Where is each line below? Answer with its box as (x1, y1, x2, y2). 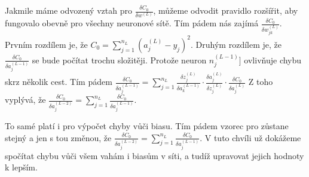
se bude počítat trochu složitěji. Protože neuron (32, 53, 207, 66)
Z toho (248, 75, 273, 88)
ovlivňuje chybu (244, 53, 302, 66)
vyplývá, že (5, 93, 46, 106)
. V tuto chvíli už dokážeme (200, 131, 301, 144)
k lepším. (5, 161, 38, 173)
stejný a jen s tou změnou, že (5, 131, 112, 144)
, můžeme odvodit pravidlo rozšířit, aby (153, 4, 298, 16)
